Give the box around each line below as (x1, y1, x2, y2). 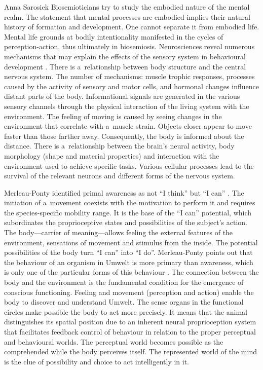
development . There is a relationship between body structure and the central (4, 61, 246, 71)
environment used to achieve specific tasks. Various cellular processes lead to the (4, 160, 254, 171)
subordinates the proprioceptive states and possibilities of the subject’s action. (4, 217, 247, 228)
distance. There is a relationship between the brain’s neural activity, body (4, 140, 235, 151)
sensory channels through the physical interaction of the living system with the (4, 100, 249, 111)
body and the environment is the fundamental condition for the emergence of (4, 277, 244, 287)
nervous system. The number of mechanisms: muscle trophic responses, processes (4, 71, 255, 82)
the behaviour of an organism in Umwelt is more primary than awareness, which (4, 256, 253, 267)
